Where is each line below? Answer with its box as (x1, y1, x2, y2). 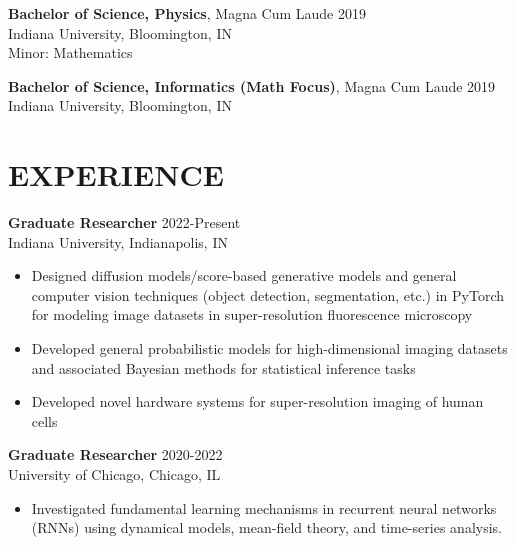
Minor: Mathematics (8, 42, 133, 63)
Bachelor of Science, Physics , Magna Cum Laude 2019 (8, 3, 366, 23)
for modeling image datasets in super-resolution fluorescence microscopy (31, 304, 473, 325)
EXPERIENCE (8, 154, 224, 195)
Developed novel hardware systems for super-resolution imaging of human (31, 391, 484, 412)
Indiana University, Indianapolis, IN (8, 231, 228, 252)
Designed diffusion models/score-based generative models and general (31, 265, 457, 286)
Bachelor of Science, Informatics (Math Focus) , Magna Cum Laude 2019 (8, 75, 496, 96)
